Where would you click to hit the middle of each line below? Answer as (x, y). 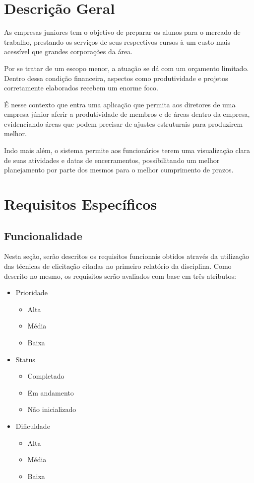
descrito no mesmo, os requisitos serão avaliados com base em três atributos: (120, 276)
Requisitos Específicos (81, 204)
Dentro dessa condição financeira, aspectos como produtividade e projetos (116, 78)
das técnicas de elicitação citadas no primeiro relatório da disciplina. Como (118, 266)
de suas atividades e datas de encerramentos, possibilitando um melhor (112, 160)
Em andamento (51, 392)
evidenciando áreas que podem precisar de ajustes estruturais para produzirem (124, 123)
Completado (46, 376)
